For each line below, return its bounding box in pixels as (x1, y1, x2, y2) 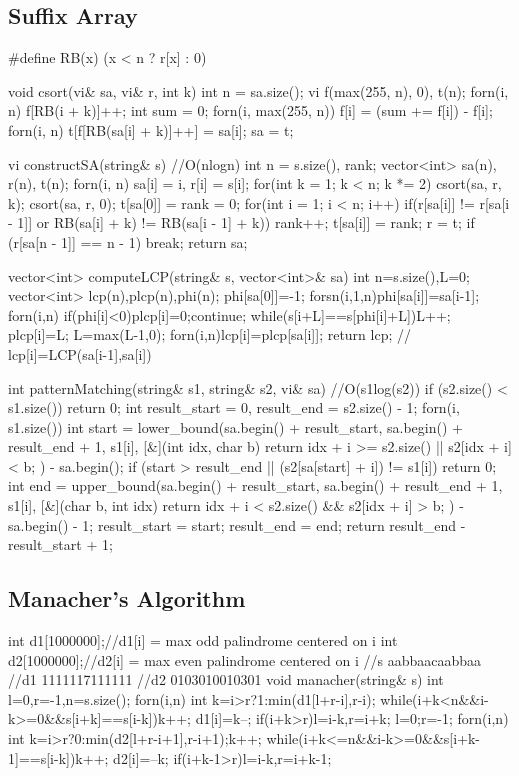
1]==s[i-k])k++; (8, 747, 109, 768)
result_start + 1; (8, 534, 113, 555)
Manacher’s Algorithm (8, 583, 246, 614)
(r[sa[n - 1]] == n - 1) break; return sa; (8, 231, 248, 252)
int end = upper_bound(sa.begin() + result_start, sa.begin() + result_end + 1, (8, 475, 503, 496)
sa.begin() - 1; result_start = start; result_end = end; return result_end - (8, 514, 466, 535)
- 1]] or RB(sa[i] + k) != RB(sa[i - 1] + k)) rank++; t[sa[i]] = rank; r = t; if (8, 212, 475, 233)
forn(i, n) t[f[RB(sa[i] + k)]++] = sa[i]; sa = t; (8, 119, 294, 140)
